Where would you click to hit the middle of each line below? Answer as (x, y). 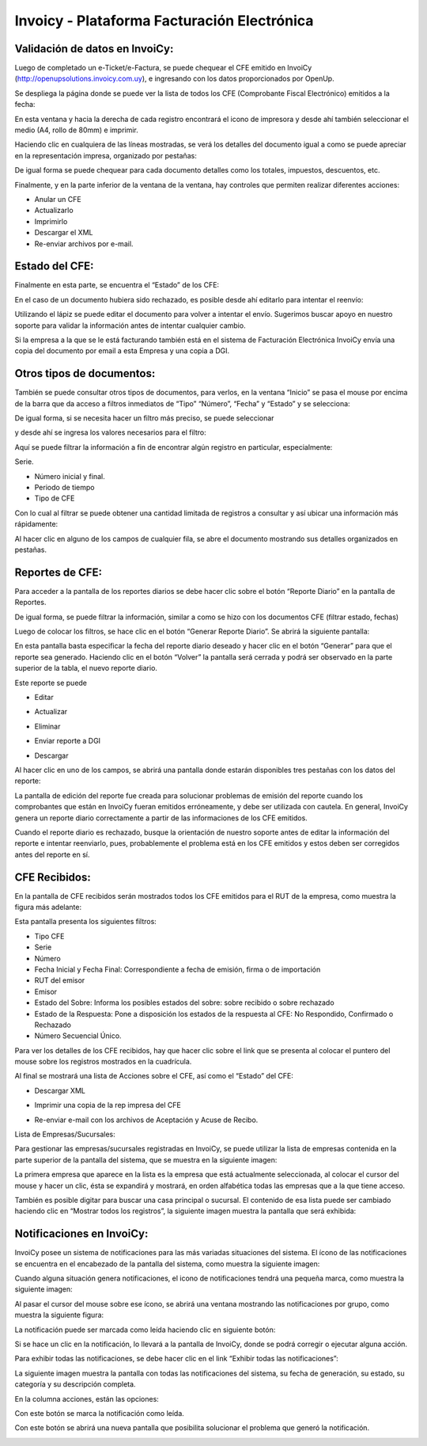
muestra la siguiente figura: (59, 1315)
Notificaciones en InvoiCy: (81, 1234)
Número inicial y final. (70, 476)
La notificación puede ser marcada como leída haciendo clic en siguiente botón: (145, 1330)
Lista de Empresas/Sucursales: (65, 1134)
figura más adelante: (48, 907)
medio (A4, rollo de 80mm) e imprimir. (76, 130)
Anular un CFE (58, 199)
